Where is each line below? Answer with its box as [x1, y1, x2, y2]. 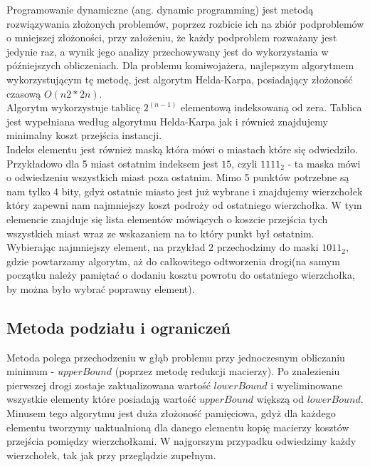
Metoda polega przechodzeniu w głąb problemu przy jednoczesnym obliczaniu [6, 349, 345, 364]
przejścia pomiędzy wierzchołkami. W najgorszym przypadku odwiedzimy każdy [6, 433, 356, 448]
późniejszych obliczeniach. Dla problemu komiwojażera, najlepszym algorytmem [6, 58, 354, 73]
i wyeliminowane [270, 377, 342, 392]
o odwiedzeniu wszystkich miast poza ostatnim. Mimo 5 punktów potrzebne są [6, 170, 349, 185]
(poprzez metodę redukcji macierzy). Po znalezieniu [115, 364, 340, 379]
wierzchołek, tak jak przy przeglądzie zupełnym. [6, 447, 216, 462]
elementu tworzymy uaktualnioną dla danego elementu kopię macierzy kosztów [6, 419, 349, 434]
